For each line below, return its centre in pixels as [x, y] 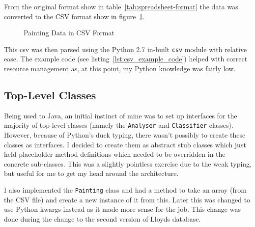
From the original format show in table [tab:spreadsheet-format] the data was [121, 6]
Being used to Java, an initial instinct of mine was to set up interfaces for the [121, 115]
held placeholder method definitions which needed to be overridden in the [115, 154]
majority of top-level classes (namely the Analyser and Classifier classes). [119, 125]
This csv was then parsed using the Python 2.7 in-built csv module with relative [126, 49]
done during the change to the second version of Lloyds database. [102, 218]
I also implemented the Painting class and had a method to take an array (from [125, 190]
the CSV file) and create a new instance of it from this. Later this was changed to [127, 199]
